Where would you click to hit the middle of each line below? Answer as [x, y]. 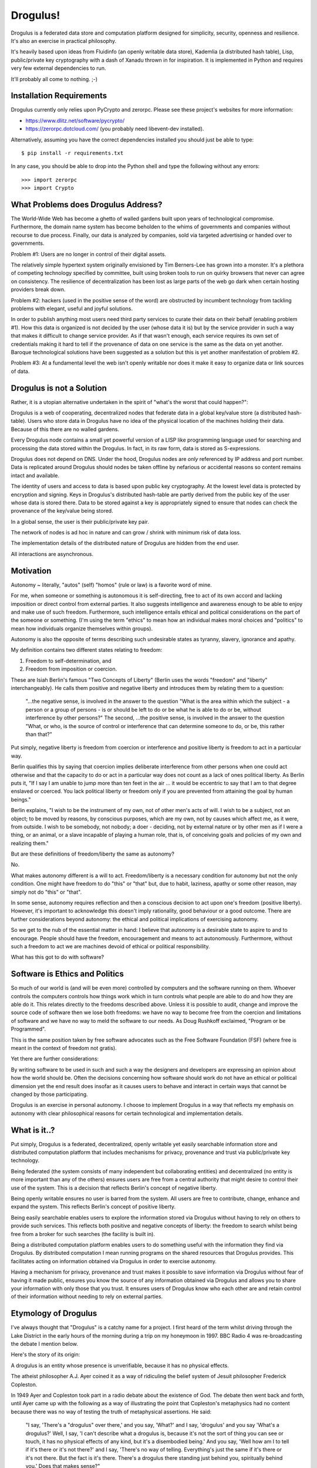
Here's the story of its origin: [45, 1355]
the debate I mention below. [45, 1344]
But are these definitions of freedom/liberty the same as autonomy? [92, 854]
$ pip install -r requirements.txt [72, 153]
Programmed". [28, 1029]
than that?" [39, 734]
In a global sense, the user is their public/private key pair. [80, 521]
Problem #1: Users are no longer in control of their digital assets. [89, 254]
